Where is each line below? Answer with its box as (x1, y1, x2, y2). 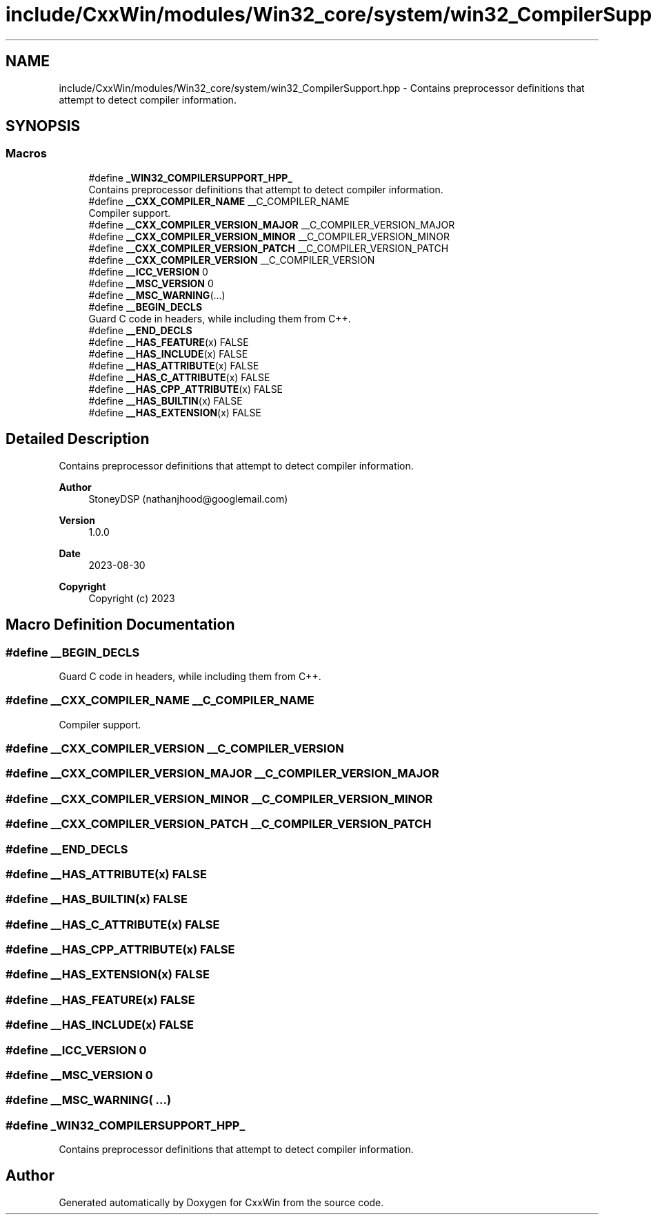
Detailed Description (6, 430, 150, 448)
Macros (6, 146, 47, 161)
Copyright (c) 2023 (88, 592, 175, 604)
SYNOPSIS (6, 117, 81, 135)
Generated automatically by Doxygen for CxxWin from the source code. (59, 1196, 384, 1208)
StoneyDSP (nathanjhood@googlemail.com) (88, 492, 288, 505)
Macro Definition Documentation (6, 616, 235, 634)
